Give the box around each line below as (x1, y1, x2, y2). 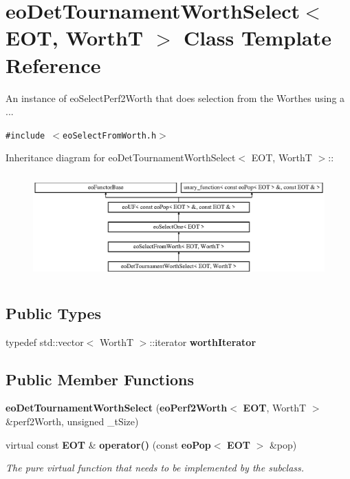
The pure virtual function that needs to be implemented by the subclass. (6, 460, 305, 475)
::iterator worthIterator (149, 334, 256, 349)
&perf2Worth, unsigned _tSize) (6, 414, 139, 429)
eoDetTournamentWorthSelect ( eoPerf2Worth (6, 400, 228, 415)
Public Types (6, 302, 102, 323)
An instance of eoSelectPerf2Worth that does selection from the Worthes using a (6, 90, 345, 105)
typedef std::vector (6, 334, 84, 349)
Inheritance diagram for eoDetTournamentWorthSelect (6, 150, 236, 165)
